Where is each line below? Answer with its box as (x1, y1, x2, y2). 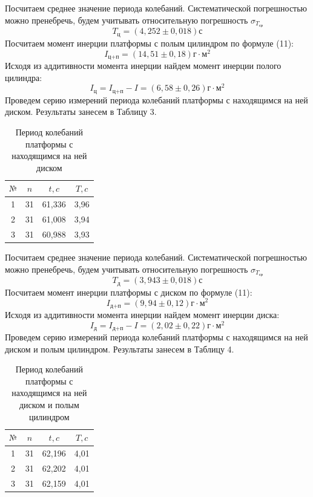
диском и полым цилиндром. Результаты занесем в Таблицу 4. (5, 342, 234, 355)
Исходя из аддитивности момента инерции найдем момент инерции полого (5, 59, 282, 72)
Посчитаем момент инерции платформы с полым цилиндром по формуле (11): (5, 36, 294, 49)
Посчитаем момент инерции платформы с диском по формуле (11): (5, 285, 252, 298)
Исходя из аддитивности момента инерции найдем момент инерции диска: (5, 308, 280, 320)
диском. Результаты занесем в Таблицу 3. (5, 105, 157, 118)
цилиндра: (5, 71, 42, 83)
